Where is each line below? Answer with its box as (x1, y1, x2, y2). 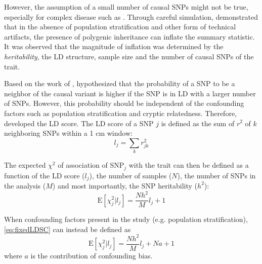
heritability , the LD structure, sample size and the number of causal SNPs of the (4, 51, 254, 61)
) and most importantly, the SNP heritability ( (52, 180, 198, 191)
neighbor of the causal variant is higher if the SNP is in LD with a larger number (4, 88, 256, 98)
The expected (4, 160, 46, 170)
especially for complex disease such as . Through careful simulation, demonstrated (4, 11, 258, 22)
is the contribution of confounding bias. (30, 250, 153, 260)
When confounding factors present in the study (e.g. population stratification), (4, 214, 248, 224)
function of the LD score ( (4, 170, 85, 180)
